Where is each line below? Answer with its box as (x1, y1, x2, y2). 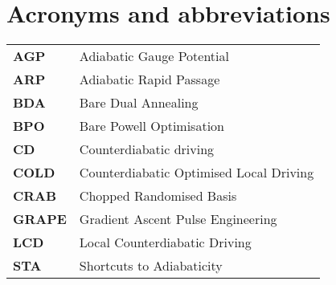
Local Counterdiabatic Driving (79, 233, 252, 252)
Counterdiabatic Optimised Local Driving (79, 163, 314, 182)
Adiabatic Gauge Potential (79, 47, 229, 66)
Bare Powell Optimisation (79, 116, 224, 136)
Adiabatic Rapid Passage (79, 70, 220, 89)
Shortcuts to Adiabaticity (79, 256, 223, 275)
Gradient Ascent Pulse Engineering (79, 210, 277, 229)
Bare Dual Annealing (79, 93, 199, 112)
